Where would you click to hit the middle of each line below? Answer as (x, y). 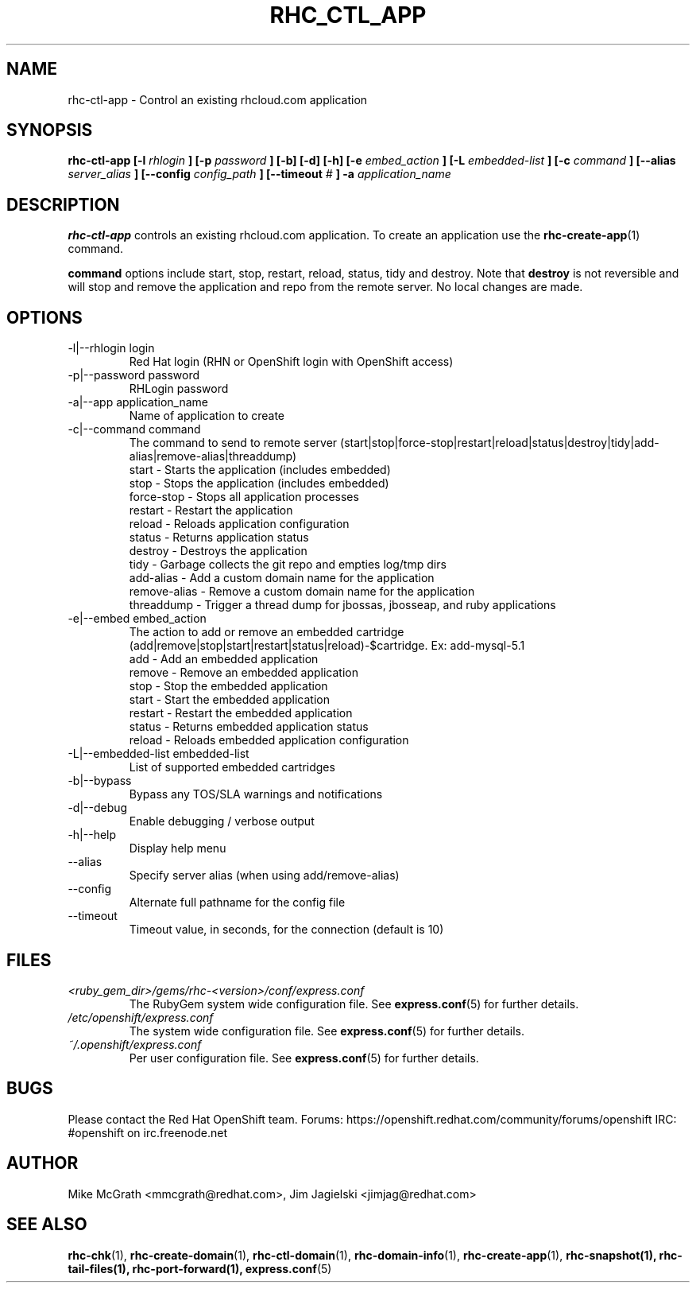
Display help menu (178, 848)
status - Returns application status (219, 538)
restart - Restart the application (211, 511)
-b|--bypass (100, 781)
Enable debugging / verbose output (222, 821)
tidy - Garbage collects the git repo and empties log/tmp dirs (288, 565)
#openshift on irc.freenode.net (147, 1132)
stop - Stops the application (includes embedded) (259, 483)
